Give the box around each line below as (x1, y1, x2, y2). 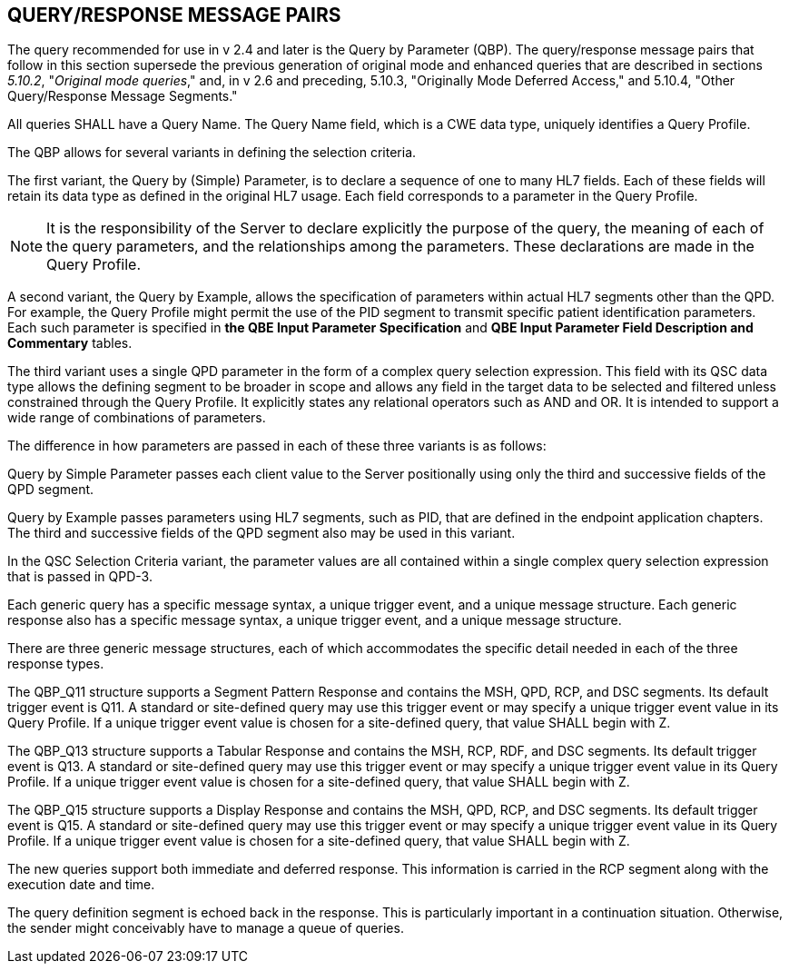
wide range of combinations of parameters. (7, 410, 266, 426)
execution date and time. (7, 877, 155, 893)
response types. (7, 656, 104, 672)
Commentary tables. (7, 335, 133, 352)
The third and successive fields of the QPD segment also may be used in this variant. (7, 525, 516, 541)
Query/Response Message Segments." (7, 88, 238, 104)
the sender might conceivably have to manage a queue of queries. (7, 920, 404, 936)
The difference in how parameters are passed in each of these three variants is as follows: (7, 438, 547, 454)
